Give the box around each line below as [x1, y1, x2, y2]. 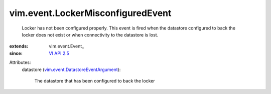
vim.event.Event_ [49, 43, 84, 49]
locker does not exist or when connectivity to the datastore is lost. [22, 31, 159, 37]
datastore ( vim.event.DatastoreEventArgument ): [22, 66, 121, 72]
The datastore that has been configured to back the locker [34, 77, 155, 83]
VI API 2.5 [49, 50, 70, 56]
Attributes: [9, 59, 31, 65]
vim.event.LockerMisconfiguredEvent [9, 7, 172, 18]
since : [9, 50, 23, 56]
